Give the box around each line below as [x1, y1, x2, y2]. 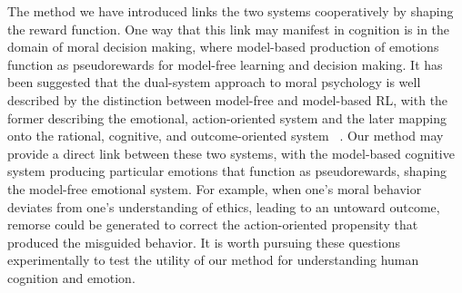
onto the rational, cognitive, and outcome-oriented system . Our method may [7, 126, 444, 145]
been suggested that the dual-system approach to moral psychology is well [7, 73, 421, 92]
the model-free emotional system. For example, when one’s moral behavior [7, 179, 422, 198]
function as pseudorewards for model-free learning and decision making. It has [7, 54, 443, 73]
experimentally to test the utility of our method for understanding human [7, 250, 419, 269]
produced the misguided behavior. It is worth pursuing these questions [7, 232, 400, 251]
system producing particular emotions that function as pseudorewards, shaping [7, 161, 447, 181]
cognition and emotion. [7, 268, 136, 287]
